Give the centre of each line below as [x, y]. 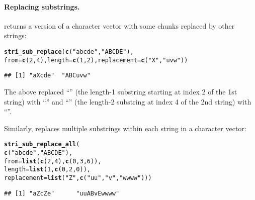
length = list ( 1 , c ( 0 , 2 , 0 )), [47, 170]
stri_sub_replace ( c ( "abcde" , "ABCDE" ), [69, 52]
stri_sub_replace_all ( [42, 144]
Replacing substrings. [42, 6]
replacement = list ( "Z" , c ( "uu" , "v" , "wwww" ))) [78, 178]
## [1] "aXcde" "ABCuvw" [47, 76]
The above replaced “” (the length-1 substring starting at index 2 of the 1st [121, 91]
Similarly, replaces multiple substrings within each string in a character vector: [125, 128]
